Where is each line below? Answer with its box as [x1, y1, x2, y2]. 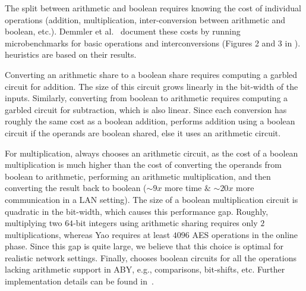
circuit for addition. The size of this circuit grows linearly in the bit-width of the [5, 80, 298, 92]
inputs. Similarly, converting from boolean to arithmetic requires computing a [5, 92, 288, 104]
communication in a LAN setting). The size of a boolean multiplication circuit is [5, 193, 298, 205]
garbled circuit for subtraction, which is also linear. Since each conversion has [5, 103, 287, 115]
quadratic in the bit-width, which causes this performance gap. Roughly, [5, 205, 269, 217]
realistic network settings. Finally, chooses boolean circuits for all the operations [5, 251, 296, 264]
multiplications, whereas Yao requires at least [5, 228, 171, 240]
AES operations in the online [192, 228, 298, 240]
